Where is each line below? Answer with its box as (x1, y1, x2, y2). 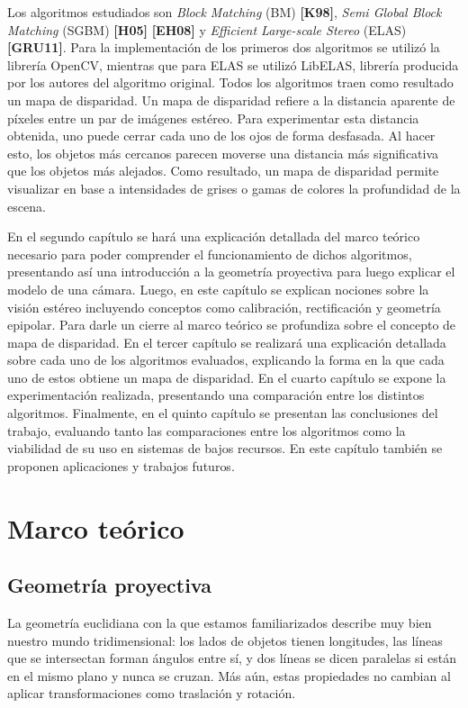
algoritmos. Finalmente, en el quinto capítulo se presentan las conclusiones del (7, 404, 438, 422)
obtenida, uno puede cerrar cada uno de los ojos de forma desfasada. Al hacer (7, 126, 436, 145)
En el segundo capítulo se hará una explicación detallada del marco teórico (7, 227, 420, 246)
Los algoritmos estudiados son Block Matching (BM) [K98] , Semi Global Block (7, 3, 442, 21)
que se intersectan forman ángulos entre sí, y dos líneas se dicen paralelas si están (7, 649, 457, 667)
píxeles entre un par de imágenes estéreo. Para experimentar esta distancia (7, 108, 419, 127)
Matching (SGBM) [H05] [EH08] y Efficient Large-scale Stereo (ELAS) (7, 20, 407, 39)
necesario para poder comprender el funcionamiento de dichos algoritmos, (7, 244, 412, 263)
